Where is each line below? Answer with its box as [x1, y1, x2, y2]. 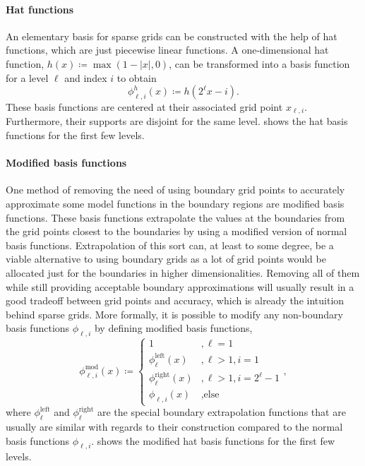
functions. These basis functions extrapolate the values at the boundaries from [6, 210, 345, 225]
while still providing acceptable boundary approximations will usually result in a [6, 279, 354, 294]
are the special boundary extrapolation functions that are [97, 405, 346, 419]
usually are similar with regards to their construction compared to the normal [6, 419, 343, 434]
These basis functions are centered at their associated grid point [6, 99, 283, 114]
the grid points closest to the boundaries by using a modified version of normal [6, 224, 347, 239]
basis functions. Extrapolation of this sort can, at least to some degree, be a [6, 237, 334, 252]
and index [64, 70, 107, 85]
